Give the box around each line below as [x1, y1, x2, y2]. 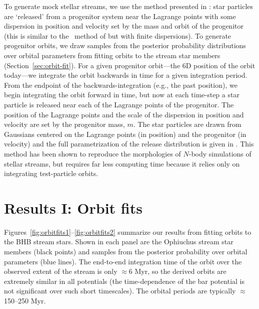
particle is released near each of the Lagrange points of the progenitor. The [4, 99, 234, 109]
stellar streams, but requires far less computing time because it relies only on [4, 158, 240, 169]
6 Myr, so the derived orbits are [128, 266, 226, 276]
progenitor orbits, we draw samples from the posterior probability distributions [4, 40, 246, 51]
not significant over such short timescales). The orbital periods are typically [4, 285, 236, 296]
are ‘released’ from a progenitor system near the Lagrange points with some [4, 11, 236, 21]
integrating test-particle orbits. [4, 168, 98, 179]
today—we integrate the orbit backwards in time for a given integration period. [4, 70, 247, 80]
